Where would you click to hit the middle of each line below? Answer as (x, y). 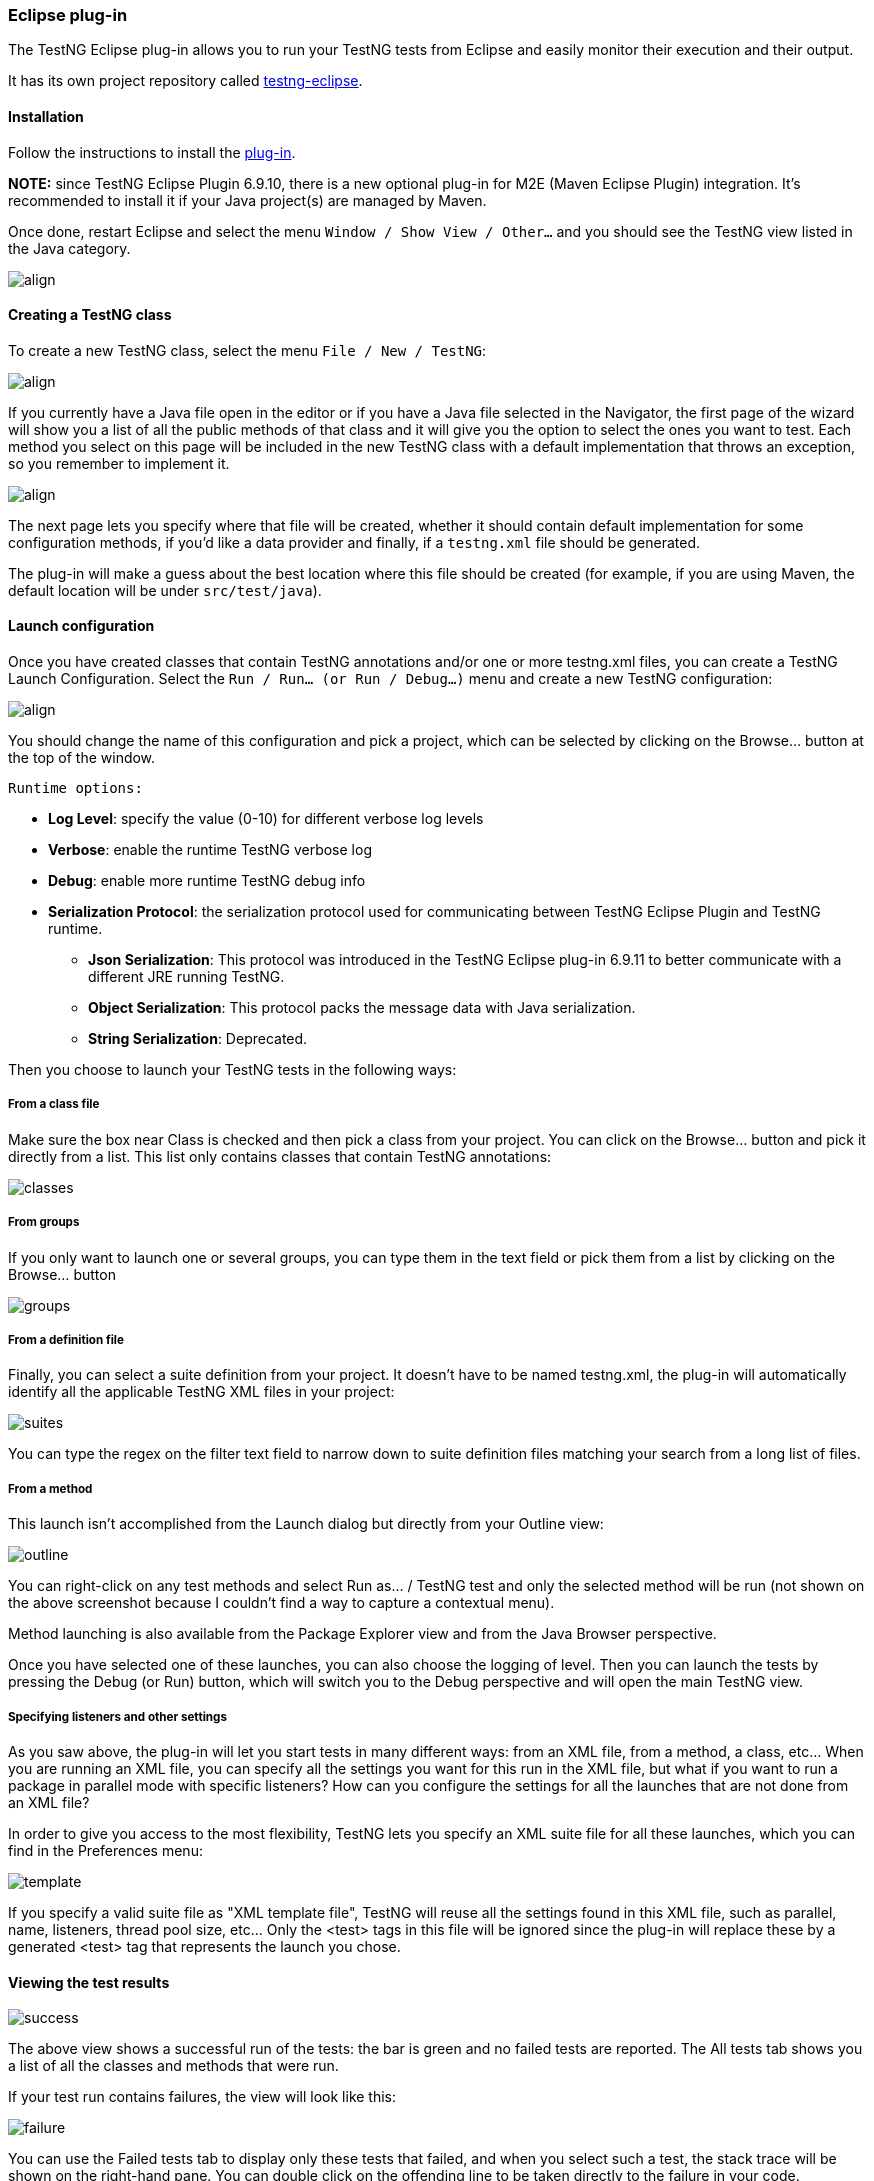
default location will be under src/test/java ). (165, 590)
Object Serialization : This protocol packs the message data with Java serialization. (362, 1008)
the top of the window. (82, 758)
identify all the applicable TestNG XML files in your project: (201, 1392)
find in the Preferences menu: (105, 1850)
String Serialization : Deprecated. (198, 1039)
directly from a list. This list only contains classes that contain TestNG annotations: (280, 1156)
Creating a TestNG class (90, 315)
